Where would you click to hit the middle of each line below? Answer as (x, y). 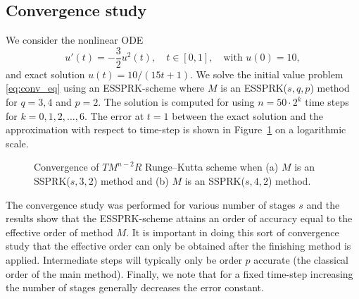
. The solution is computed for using (176, 102)
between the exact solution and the (247, 115)
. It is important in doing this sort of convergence (233, 232)
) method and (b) (131, 181)
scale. (17, 143)
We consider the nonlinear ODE (75, 40)
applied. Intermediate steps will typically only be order (124, 259)
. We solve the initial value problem (267, 74)
